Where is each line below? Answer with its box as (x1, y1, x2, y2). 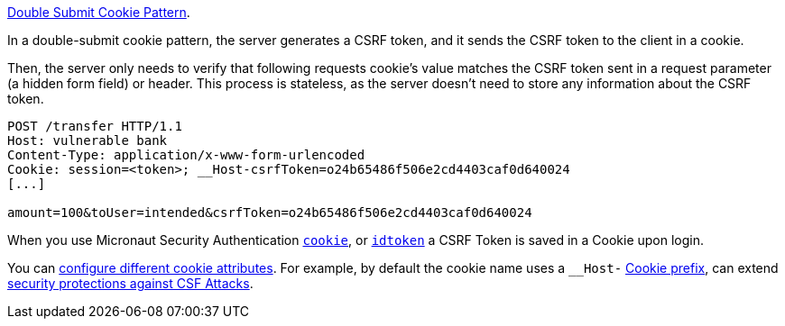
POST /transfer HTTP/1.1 (7, 119, 182, 133)
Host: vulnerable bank (7, 133, 168, 148)
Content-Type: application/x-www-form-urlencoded (7, 148, 365, 162)
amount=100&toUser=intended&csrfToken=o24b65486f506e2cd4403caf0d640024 (7, 205, 532, 220)
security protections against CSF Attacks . (7, 276, 254, 291)
